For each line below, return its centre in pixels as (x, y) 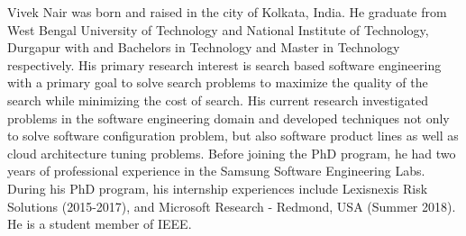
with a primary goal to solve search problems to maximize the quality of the (218, 82)
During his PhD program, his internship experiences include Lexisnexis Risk (218, 188)
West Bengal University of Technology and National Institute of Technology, (218, 29)
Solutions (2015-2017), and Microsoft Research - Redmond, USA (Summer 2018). (232, 206)
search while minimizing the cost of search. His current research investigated (218, 100)
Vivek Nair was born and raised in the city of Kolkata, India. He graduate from (227, 12)
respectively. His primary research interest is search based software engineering (224, 64)
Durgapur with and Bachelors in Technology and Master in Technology (204, 47)
